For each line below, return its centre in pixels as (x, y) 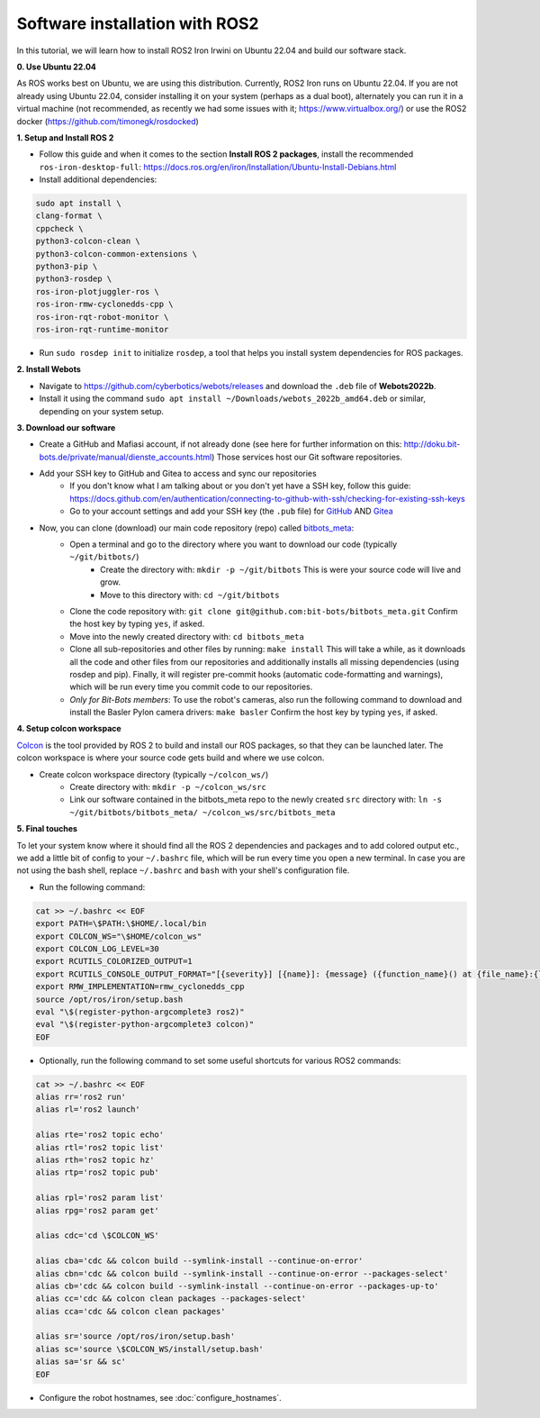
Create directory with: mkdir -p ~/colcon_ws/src (168, 787)
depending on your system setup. (102, 411)
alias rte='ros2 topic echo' (100, 1135)
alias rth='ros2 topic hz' (95, 1159)
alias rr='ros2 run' (81, 1097)
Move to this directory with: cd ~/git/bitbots (190, 595)
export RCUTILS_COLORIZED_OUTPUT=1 (114, 961)
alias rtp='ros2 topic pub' (97, 1173)
